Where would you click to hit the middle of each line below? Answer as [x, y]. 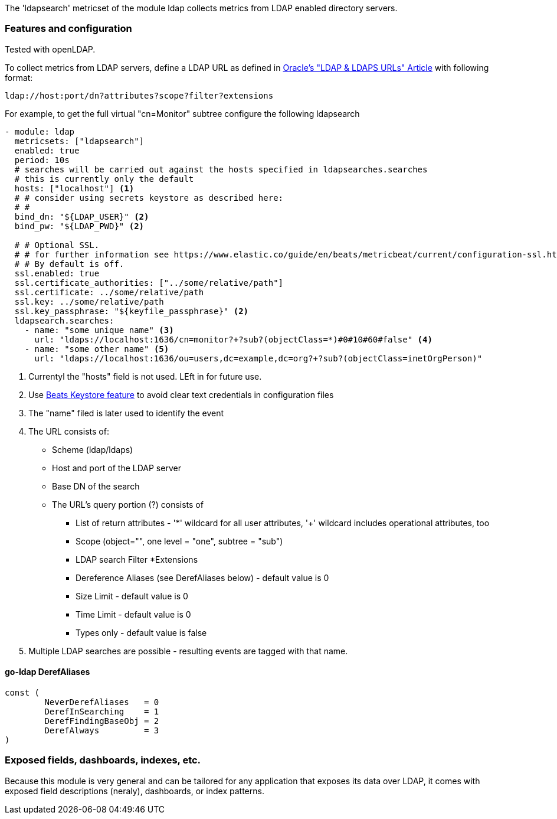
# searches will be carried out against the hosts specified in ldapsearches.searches [221, 169]
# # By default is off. [69, 264]
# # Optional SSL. [57, 245]
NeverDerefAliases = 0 [102, 702]
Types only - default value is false [141, 632]
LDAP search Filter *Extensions [137, 559]
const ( [22, 692]
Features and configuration [68, 29]
